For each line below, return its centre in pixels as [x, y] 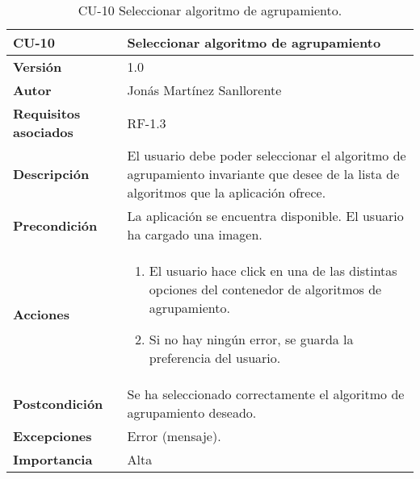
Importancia [53, 459]
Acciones [41, 314]
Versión [38, 67]
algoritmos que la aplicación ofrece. [227, 192]
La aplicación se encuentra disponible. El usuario [265, 216]
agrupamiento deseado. [192, 412]
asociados [43, 132]
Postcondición [58, 403]
